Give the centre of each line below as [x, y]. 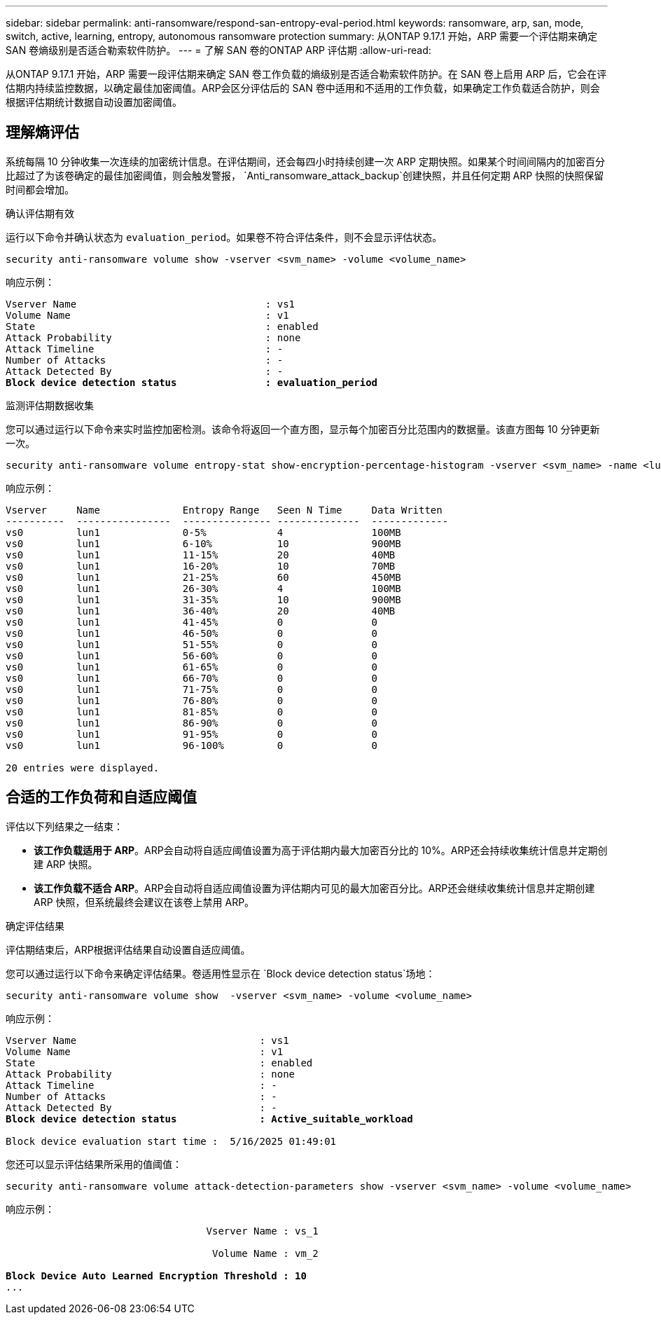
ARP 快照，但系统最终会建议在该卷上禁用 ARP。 [144, 902]
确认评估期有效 [40, 213]
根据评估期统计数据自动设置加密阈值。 [94, 102]
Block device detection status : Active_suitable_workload [209, 1119]
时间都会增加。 [40, 189]
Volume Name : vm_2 [265, 1253]
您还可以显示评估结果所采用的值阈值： [94, 1164]
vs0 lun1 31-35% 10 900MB [203, 599]
